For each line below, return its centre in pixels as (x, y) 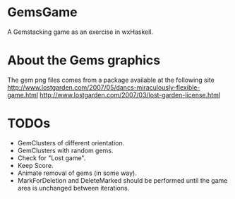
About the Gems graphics (84, 60)
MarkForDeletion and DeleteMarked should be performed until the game (122, 180)
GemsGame (42, 12)
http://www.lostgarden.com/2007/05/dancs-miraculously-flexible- (104, 87)
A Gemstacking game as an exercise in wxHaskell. (80, 32)
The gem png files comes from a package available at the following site (111, 80)
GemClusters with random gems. (65, 150)
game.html (23, 95)
